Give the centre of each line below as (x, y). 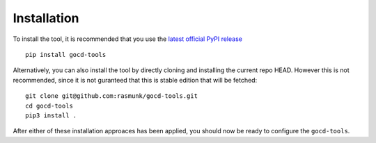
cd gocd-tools (49, 106)
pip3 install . (51, 115)
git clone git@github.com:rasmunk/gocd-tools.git (112, 96)
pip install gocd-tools (66, 54)
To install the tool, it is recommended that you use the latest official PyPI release (128, 39)
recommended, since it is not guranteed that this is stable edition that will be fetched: (135, 80)
